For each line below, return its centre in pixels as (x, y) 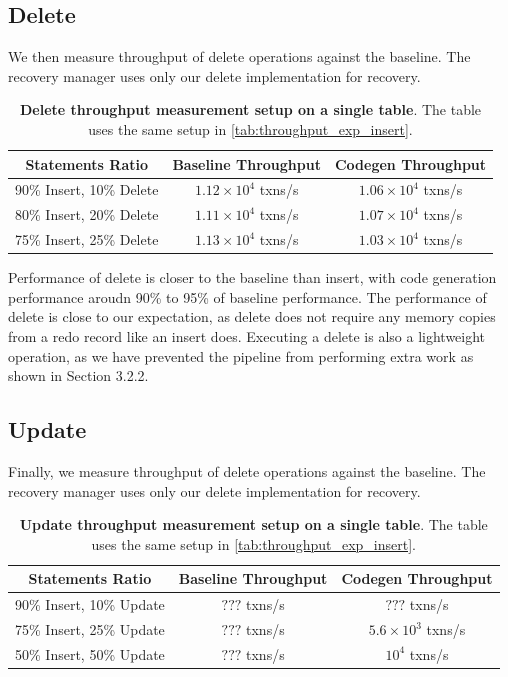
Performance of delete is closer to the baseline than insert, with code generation (252, 277)
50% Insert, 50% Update (90, 653)
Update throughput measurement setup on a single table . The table (253, 524)
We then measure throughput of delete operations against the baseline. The (239, 56)
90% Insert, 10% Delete (87, 189)
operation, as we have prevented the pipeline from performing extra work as (241, 355)
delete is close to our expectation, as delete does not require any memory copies (252, 316)
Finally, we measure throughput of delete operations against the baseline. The (247, 470)
